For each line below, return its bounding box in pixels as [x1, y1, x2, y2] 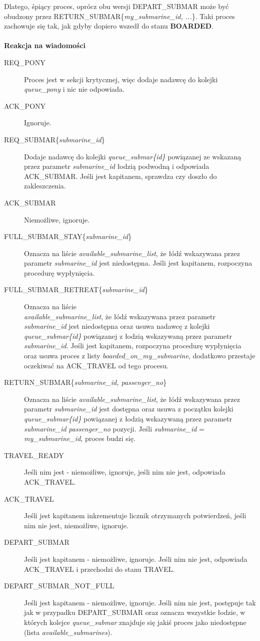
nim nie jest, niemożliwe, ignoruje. [24, 520, 128, 530]
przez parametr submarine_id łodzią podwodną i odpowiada [24, 161, 209, 171]
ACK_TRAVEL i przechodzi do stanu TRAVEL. [24, 563, 175, 574]
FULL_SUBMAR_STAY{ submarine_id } [4, 231, 132, 242]
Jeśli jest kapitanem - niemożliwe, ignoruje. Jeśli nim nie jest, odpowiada [24, 553, 247, 564]
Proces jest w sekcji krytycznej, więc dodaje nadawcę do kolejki [24, 74, 218, 84]
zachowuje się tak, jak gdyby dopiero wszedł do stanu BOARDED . [4, 21, 213, 31]
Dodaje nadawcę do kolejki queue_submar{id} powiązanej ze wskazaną [24, 151, 241, 161]
